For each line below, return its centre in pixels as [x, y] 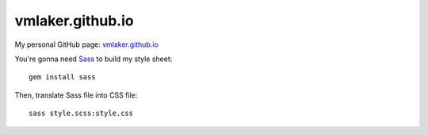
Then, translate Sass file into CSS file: [76, 94]
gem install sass [62, 77]
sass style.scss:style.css [81, 114]
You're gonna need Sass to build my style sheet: [94, 59]
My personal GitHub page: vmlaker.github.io [86, 44]
